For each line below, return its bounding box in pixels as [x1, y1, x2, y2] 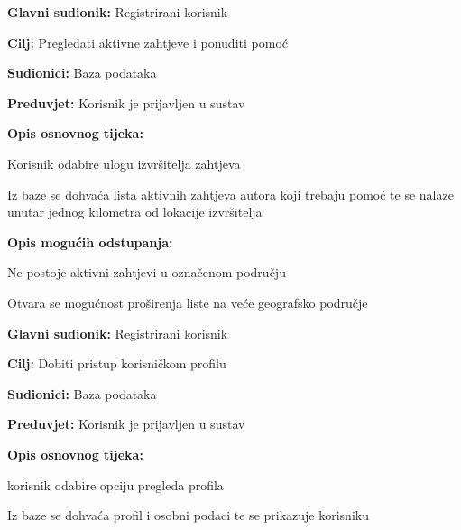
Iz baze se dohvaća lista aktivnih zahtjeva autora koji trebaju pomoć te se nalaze [7, 184, 454, 203]
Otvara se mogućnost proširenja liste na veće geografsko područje [7, 293, 368, 311]
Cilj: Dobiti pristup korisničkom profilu [7, 354, 226, 373]
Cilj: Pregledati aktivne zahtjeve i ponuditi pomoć [7, 33, 288, 51]
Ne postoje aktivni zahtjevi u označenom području [7, 263, 286, 282]
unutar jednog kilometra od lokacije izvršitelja [7, 202, 263, 221]
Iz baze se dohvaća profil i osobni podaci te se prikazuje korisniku [7, 506, 369, 525]
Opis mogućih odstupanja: [7, 232, 173, 251]
